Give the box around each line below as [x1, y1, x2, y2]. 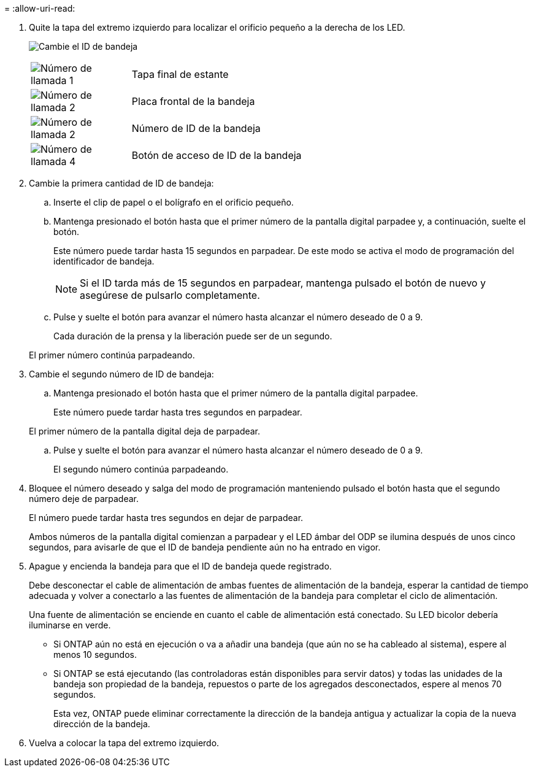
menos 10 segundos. [53, 649, 137, 660]
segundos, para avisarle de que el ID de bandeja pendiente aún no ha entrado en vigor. [29, 542, 381, 552]
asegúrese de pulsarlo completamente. [80, 289, 260, 301]
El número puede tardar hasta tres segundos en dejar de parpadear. [29, 512, 304, 523]
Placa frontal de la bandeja [131, 95, 255, 107]
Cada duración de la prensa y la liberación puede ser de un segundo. [53, 331, 332, 341]
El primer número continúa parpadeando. [29, 350, 195, 360]
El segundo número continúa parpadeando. [53, 464, 229, 474]
